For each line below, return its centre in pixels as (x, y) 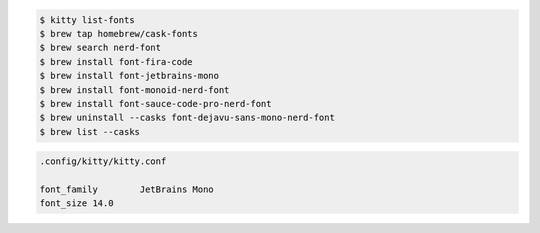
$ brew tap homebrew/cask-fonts (119, 33)
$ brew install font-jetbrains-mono (129, 76)
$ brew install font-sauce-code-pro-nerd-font (155, 103)
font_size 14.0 (76, 203)
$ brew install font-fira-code (116, 61)
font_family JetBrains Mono (126, 189)
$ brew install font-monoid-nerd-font (134, 89)
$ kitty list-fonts (87, 19)
